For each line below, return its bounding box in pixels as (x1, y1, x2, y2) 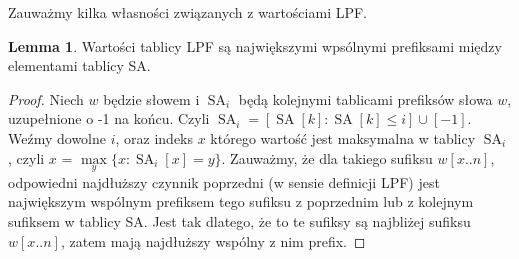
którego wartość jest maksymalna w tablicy (210, 127, 476, 148)
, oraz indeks (115, 127, 194, 148)
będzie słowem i (103, 88, 200, 109)
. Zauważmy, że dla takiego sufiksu (221, 147, 433, 168)
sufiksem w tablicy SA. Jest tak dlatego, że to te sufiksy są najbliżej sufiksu (8, 210, 471, 231)
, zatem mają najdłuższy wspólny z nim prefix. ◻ (60, 230, 366, 251)
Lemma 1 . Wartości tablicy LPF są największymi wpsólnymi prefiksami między (8, 35, 502, 56)
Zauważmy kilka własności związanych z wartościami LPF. (8, 2, 368, 22)
